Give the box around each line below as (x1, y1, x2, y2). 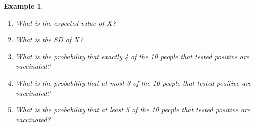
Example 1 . (4, 1, 43, 11)
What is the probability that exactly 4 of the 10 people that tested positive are (15, 51, 249, 61)
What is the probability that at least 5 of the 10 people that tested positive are (15, 104, 250, 115)
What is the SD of (15, 34, 71, 45)
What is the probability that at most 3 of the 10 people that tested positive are (15, 77, 251, 88)
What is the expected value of (15, 17, 104, 28)
